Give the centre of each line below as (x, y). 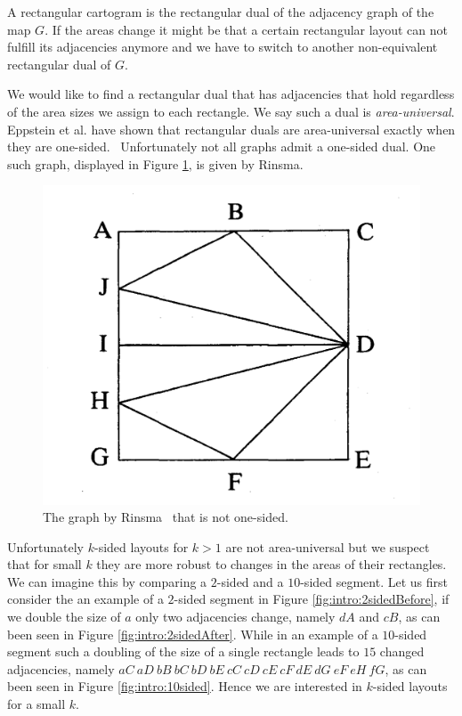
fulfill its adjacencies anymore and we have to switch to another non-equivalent (223, 47)
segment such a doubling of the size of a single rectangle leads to (183, 651)
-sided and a (250, 581)
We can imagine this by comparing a (107, 581)
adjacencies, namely (61, 668)
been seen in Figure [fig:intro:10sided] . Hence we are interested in (185, 686)
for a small (36, 704)
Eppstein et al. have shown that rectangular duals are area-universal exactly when (231, 129)
